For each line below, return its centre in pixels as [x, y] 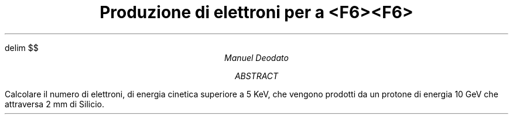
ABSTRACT [256, 76]
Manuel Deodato [256, 57]
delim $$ [22, 47]
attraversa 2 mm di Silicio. [54, 104]
